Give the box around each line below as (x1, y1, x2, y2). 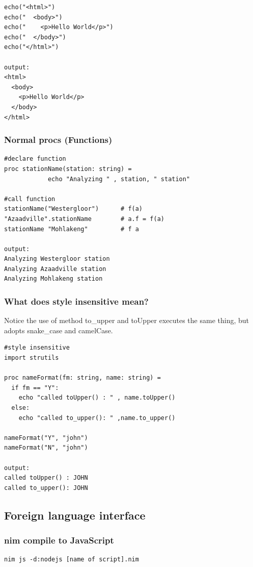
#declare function (4, 155, 66, 163)
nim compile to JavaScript (4, 534, 114, 547)
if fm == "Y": (11, 384, 59, 391)
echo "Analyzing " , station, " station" (47, 175, 190, 183)
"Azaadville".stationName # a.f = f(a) (4, 215, 164, 223)
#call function (4, 195, 55, 203)
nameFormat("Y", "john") (4, 434, 88, 441)
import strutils (4, 354, 59, 362)
